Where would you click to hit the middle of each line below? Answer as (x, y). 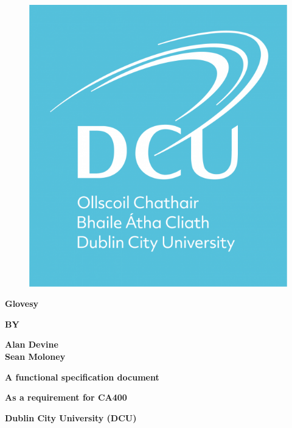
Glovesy (22, 303)
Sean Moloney (35, 356)
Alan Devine (32, 344)
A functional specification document (82, 377)
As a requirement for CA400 (66, 397)
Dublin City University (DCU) (71, 417)
